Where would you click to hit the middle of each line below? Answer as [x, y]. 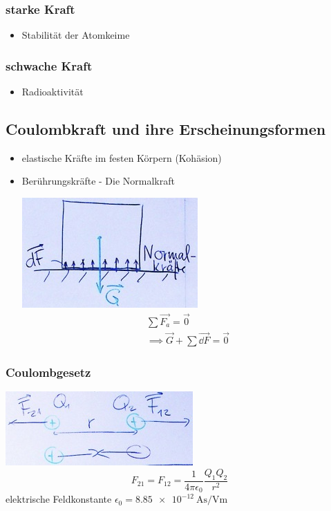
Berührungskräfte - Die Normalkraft [98, 181]
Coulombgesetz [48, 372]
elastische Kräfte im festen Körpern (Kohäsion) [122, 157]
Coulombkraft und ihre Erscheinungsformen [166, 129]
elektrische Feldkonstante [59, 499]
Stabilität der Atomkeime [76, 35]
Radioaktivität [53, 92]
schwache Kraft [49, 65]
